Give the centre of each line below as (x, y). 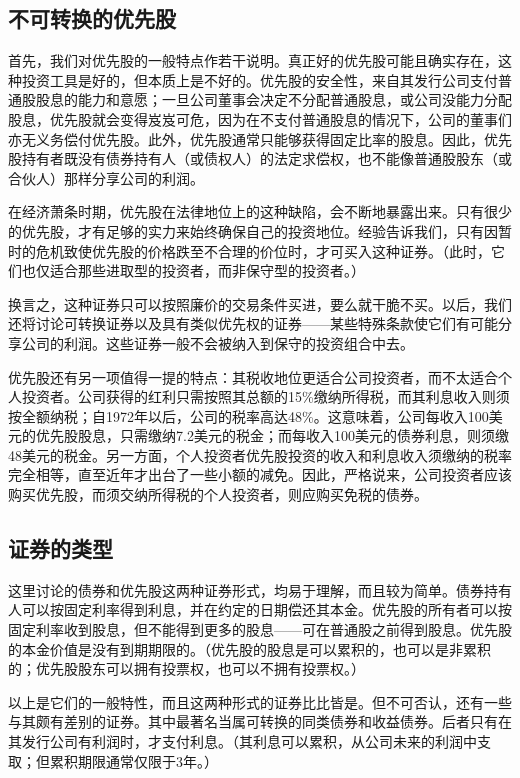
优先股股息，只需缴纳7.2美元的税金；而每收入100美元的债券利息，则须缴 (272, 435)
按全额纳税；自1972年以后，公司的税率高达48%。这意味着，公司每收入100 (248, 415)
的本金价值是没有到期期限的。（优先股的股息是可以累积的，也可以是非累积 (249, 648)
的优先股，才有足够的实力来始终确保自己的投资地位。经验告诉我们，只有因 (253, 230)
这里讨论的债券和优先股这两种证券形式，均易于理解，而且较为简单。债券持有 (260, 589)
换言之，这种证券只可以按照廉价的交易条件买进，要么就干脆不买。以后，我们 (260, 303)
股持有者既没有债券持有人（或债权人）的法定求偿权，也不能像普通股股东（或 (260, 158)
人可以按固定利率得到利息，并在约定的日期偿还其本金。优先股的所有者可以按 (260, 609)
